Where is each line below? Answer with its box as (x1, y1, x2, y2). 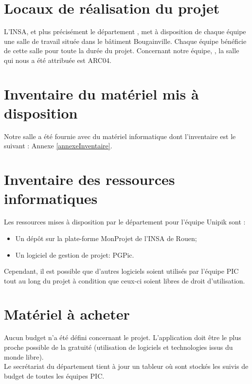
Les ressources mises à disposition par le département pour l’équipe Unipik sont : (4, 217, 246, 227)
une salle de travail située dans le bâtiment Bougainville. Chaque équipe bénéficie (4, 36, 247, 46)
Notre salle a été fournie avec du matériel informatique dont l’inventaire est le (4, 131, 236, 141)
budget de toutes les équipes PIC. (4, 370, 105, 381)
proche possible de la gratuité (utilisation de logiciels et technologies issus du (4, 342, 233, 352)
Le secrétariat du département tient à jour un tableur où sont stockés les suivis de (4, 361, 249, 371)
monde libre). (4, 351, 44, 362)
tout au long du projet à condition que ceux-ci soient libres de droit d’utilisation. (4, 275, 245, 285)
